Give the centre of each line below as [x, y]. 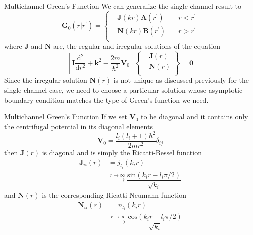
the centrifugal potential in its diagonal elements [78, 126]
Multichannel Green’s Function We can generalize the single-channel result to [123, 6]
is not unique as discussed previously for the [181, 80]
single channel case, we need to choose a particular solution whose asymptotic [123, 90]
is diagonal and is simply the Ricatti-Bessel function [122, 152]
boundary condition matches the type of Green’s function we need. [106, 100]
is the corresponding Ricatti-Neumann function [114, 195]
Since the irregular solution [46, 80]
